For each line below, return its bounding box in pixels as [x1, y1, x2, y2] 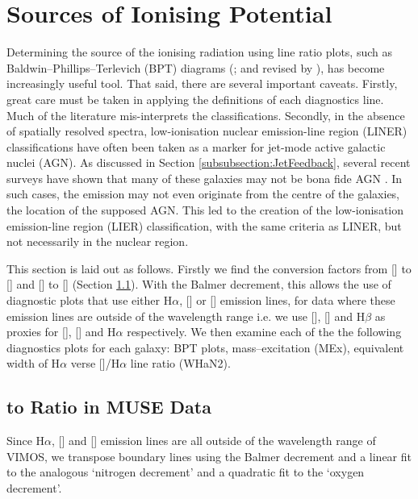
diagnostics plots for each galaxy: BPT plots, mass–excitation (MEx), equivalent [6, 339, 404, 356]
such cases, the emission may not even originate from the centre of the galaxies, [6, 185, 400, 202]
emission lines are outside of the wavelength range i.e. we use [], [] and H [6, 307, 366, 324]
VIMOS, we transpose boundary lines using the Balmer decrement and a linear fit [6, 447, 412, 464]
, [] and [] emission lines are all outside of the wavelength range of [52, 432, 376, 449]
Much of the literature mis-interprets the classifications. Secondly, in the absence [6, 106, 405, 123]
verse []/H [70, 355, 120, 372]
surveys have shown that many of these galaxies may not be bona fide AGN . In [6, 169, 403, 186]
